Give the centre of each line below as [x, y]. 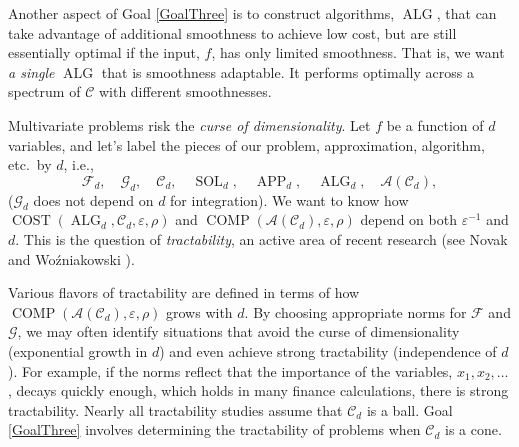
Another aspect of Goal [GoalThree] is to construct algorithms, [201, 13]
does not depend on [93, 199]
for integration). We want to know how [289, 199]
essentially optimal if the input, [104, 52]
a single [31, 71]
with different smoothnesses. [185, 91]
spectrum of [44, 91]
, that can [466, 13]
